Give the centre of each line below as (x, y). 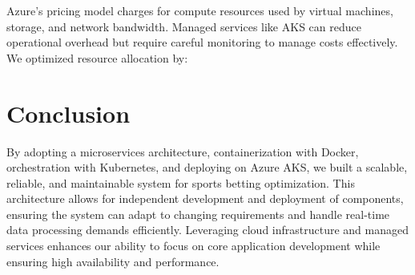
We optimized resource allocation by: (97, 57)
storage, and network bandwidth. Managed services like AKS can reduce (184, 26)
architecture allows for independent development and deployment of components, (205, 198)
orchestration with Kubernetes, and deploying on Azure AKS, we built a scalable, (207, 167)
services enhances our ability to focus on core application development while (193, 246)
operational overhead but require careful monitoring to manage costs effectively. (202, 42)
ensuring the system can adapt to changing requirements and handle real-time (198, 214)
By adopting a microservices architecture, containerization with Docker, (183, 151)
